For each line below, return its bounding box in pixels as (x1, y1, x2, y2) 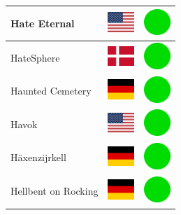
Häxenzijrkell (10, 150, 66, 165)
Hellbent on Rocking (10, 183, 99, 198)
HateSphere (10, 50, 60, 64)
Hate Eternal (10, 15, 75, 30)
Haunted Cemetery (10, 83, 92, 98)
